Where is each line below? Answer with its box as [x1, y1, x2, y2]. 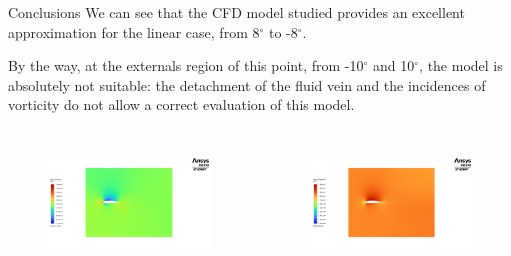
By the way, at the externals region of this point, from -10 [8, 55, 364, 76]
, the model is [419, 55, 503, 76]
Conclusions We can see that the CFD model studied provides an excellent [8, 2, 465, 22]
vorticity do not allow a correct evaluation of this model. [8, 94, 355, 115]
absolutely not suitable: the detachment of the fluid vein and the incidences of [8, 74, 486, 95]
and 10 [373, 55, 415, 76]
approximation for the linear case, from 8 [8, 21, 260, 42]
